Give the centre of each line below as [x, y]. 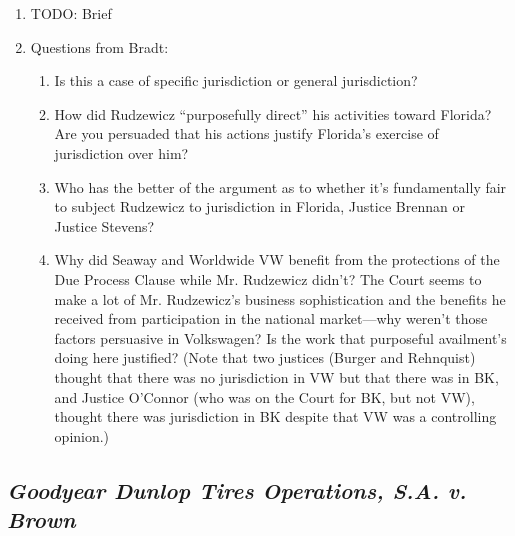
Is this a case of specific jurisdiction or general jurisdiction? [236, 80]
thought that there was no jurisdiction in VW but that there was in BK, [276, 376]
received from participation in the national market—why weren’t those [271, 318]
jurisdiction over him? [121, 152]
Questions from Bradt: [99, 46]
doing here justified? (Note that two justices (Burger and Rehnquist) [265, 357]
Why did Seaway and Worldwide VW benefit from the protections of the [277, 259]
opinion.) [82, 435]
